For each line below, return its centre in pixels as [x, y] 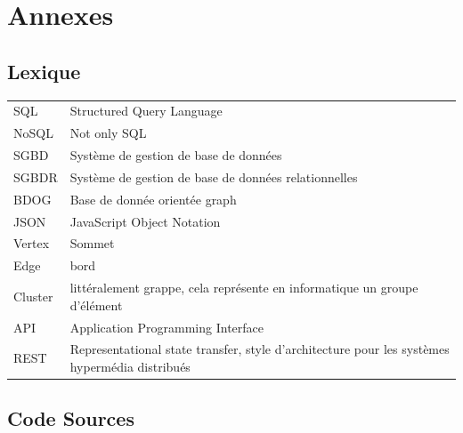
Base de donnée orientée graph [153, 199]
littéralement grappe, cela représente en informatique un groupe [244, 288]
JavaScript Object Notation [145, 221]
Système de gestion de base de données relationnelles [214, 176]
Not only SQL [108, 133]
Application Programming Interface [167, 327]
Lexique [44, 71]
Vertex [32, 243]
